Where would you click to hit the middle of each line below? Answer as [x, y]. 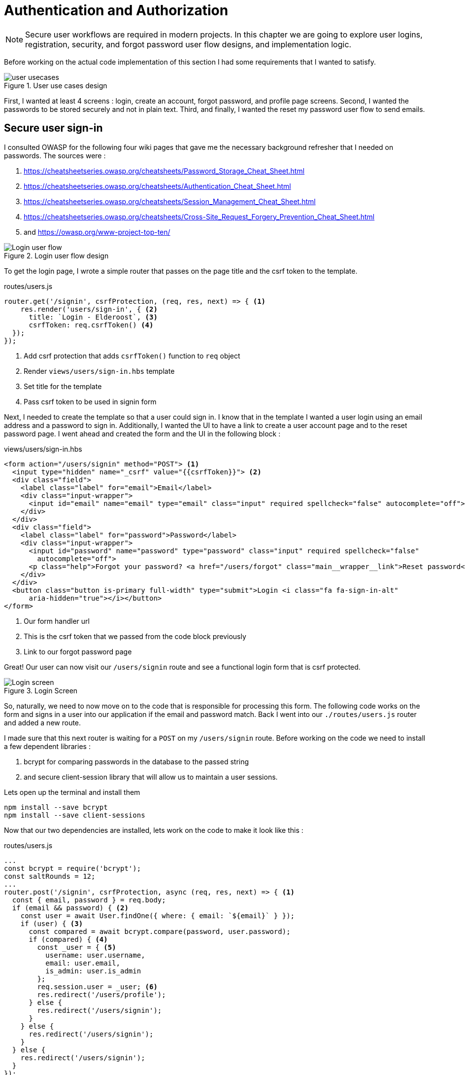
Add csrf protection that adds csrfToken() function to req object [132, 356]
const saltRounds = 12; [50, 876]
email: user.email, [83, 963]
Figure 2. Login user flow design [56, 255]
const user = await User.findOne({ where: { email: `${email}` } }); [158, 915]
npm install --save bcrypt [56, 807]
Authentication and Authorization [116, 10]
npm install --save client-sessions [75, 815]
